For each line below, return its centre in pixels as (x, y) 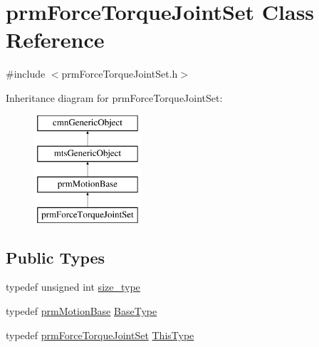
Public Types (56, 257)
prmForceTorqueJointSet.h (120, 74)
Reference (55, 40)
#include (26, 74)
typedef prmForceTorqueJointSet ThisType (100, 335)
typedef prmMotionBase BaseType (82, 311)
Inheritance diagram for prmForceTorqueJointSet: (114, 97)
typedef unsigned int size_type (73, 287)
